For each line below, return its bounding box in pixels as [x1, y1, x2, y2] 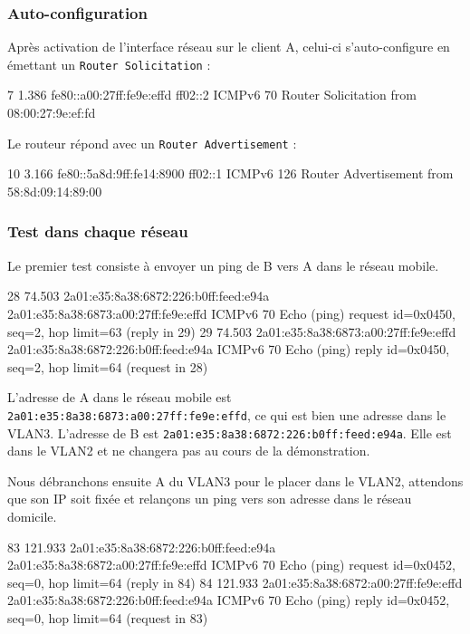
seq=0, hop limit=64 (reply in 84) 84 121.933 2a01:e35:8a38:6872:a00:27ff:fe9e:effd [7, 572, 463, 591]
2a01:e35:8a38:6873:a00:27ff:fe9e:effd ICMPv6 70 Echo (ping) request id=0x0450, [7, 303, 456, 322]
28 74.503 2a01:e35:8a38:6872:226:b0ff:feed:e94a [7, 286, 270, 305]
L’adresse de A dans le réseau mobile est [7, 388, 232, 407]
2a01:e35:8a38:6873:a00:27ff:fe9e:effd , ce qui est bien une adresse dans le [7, 405, 446, 424]
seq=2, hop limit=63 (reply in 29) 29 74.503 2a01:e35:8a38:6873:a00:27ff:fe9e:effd [7, 322, 456, 341]
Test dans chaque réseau [7, 220, 188, 243]
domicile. [7, 506, 57, 525]
